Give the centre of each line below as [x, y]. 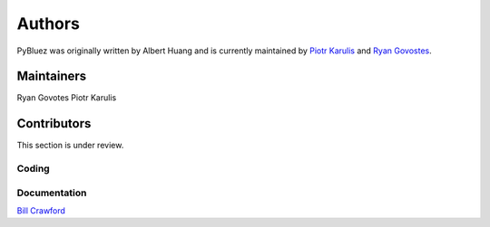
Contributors [54, 123]
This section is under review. [70, 146]
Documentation [52, 193]
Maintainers [52, 76]
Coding [33, 169]
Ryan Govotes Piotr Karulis [67, 98]
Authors [49, 24]
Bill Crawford [41, 211]
